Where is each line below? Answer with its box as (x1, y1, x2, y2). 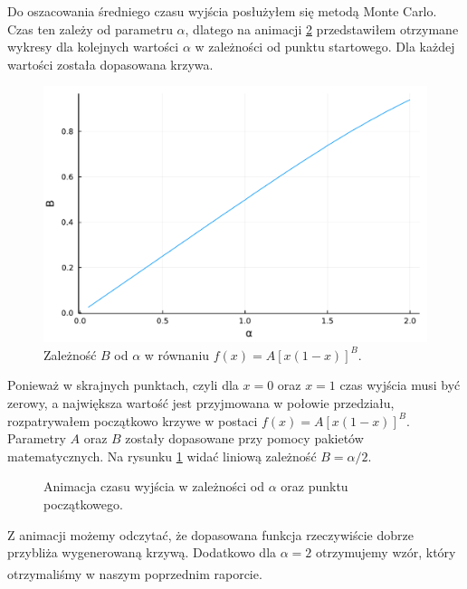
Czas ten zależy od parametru (7, 19, 173, 38)
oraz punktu (281, 477, 348, 496)
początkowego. (43, 494, 123, 513)
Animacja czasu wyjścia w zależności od (43, 477, 265, 496)
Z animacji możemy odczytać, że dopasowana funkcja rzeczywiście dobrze (7, 525, 414, 544)
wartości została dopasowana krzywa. (7, 54, 214, 73)
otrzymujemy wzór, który (315, 543, 456, 562)
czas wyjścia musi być (339, 375, 461, 394)
